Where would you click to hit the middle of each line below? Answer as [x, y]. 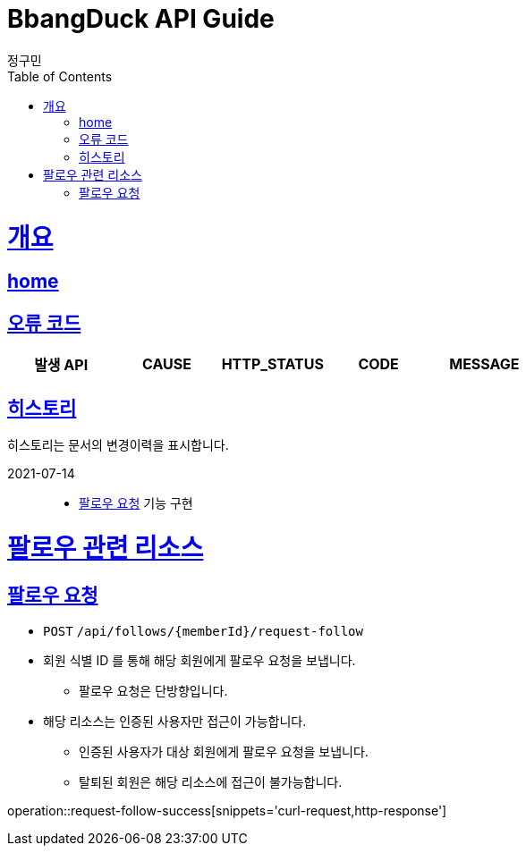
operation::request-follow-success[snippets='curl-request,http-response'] [227, 810]
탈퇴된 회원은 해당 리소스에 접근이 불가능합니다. [211, 781]
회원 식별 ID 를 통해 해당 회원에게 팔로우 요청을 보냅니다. [199, 660]
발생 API [61, 365]
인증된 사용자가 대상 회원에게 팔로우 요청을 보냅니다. [224, 751]
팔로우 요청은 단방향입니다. [153, 690]
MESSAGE [484, 364]
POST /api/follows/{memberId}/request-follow [203, 631]
